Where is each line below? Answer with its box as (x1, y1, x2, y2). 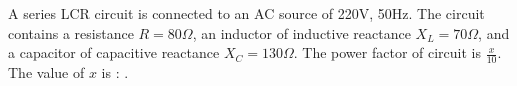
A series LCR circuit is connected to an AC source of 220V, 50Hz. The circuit (8, 3, 485, 23)
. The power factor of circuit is (293, 42, 481, 63)
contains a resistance (8, 22, 134, 43)
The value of (8, 62, 85, 83)
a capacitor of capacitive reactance (8, 42, 220, 63)
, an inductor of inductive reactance (192, 22, 411, 43)
